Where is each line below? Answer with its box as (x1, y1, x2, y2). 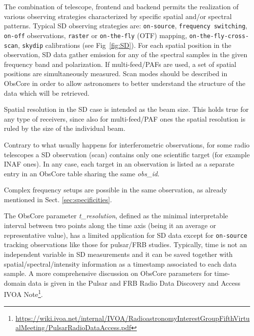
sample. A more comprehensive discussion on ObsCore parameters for (4, 268, 212, 278)
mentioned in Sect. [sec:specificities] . (4, 194, 112, 204)
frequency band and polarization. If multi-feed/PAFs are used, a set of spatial (4, 59, 236, 69)
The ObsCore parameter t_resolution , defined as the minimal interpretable (4, 210, 228, 221)
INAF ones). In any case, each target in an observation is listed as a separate (4, 159, 234, 169)
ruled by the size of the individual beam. (4, 123, 126, 133)
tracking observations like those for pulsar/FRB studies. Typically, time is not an (4, 239, 247, 250)
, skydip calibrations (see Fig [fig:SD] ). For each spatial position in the (18, 40, 232, 50)
